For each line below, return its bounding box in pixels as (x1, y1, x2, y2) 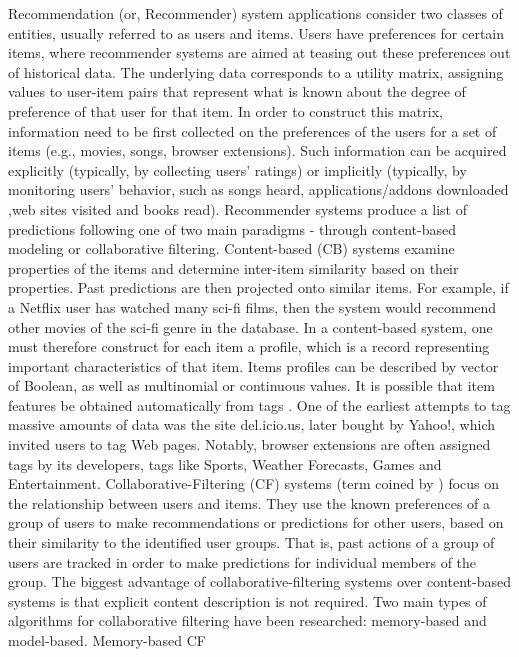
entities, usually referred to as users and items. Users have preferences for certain (8, 22, 505, 43)
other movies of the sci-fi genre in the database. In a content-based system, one (8, 316, 493, 337)
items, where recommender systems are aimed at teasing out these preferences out (8, 42, 511, 63)
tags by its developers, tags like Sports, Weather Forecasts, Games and (8, 453, 442, 474)
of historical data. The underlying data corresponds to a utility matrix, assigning (8, 61, 504, 82)
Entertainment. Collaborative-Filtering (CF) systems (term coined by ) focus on (8, 473, 500, 494)
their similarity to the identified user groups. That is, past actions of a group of (8, 532, 495, 553)
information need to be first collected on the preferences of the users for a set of (8, 120, 497, 141)
